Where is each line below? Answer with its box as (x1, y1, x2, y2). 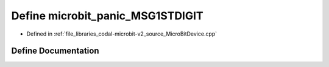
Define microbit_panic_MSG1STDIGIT (11, 9, 203, 22)
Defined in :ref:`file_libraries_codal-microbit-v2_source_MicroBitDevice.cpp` (26, 30, 218, 37)
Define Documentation (11, 46, 99, 56)
